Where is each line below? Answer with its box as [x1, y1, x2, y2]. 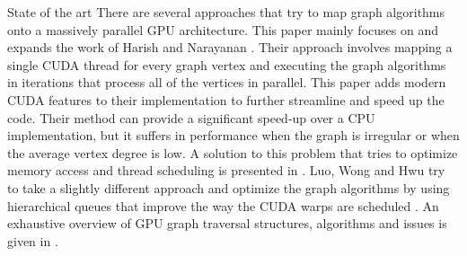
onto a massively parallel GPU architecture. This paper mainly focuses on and [7, 20, 438, 39]
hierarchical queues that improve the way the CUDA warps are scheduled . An [7, 196, 439, 215]
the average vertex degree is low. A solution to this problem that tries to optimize [7, 143, 458, 162]
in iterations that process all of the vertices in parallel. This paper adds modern [7, 73, 446, 92]
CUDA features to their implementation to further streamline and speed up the [7, 90, 445, 109]
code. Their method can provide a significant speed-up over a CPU [7, 108, 375, 127]
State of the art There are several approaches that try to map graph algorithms [7, 3, 445, 21]
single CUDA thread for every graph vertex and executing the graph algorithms [7, 55, 446, 74]
